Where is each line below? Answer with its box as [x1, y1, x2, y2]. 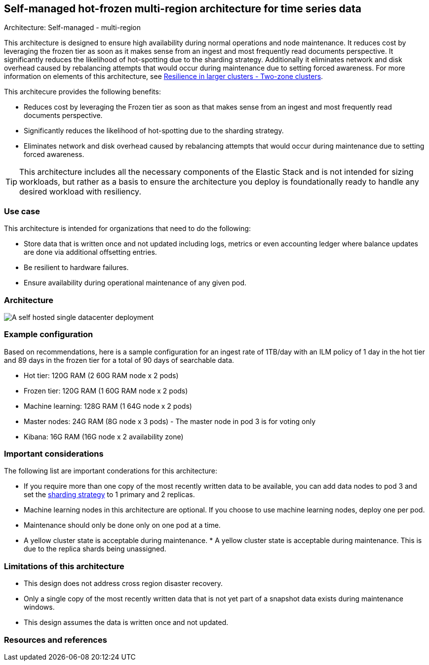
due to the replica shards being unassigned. [24, 545, 166, 553]
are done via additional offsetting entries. [24, 248, 157, 257]
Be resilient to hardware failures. [24, 263, 129, 272]
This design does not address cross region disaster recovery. [24, 579, 223, 588]
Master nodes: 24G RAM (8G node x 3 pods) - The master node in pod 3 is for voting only [24, 417, 316, 426]
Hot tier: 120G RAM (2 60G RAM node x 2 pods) [24, 371, 179, 380]
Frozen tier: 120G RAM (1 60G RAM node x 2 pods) [24, 386, 188, 395]
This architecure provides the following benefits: [4, 87, 161, 96]
